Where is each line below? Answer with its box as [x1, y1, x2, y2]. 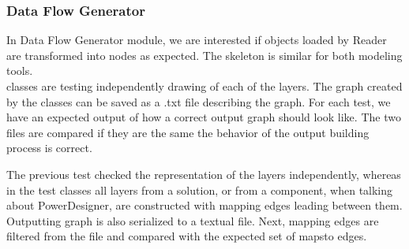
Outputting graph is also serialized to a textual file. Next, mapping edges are [6, 212, 379, 229]
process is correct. [6, 139, 92, 156]
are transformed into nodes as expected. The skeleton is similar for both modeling [6, 46, 403, 63]
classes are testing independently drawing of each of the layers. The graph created [6, 78, 403, 94]
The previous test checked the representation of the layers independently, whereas [6, 165, 401, 182]
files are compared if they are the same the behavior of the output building [6, 124, 370, 140]
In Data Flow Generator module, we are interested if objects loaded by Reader [6, 32, 387, 48]
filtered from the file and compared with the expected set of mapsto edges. [6, 228, 367, 244]
